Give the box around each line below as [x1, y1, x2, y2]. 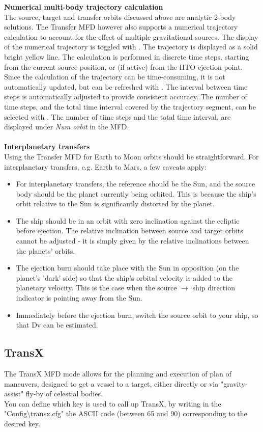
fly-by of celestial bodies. [25, 388, 103, 399]
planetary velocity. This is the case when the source [16, 282, 177, 293]
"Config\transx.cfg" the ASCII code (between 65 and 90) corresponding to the [4, 408, 247, 419]
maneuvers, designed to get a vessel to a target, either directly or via [4, 378, 219, 389]
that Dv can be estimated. [16, 319, 98, 330]
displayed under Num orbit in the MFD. [4, 121, 129, 132]
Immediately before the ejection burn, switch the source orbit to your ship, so [16, 309, 258, 320]
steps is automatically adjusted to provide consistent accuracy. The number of [4, 91, 247, 102]
